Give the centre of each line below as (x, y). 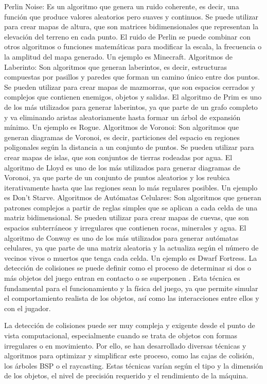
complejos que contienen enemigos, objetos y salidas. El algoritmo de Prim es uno (133, 97)
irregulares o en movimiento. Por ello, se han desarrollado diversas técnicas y (125, 345)
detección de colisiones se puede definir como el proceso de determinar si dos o (128, 268)
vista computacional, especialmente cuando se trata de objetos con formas (121, 335)
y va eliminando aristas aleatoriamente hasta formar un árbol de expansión (122, 117)
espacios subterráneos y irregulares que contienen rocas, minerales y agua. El (125, 228)
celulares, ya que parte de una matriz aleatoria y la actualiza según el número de (131, 248)
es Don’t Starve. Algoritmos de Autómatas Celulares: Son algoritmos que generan (133, 197)
